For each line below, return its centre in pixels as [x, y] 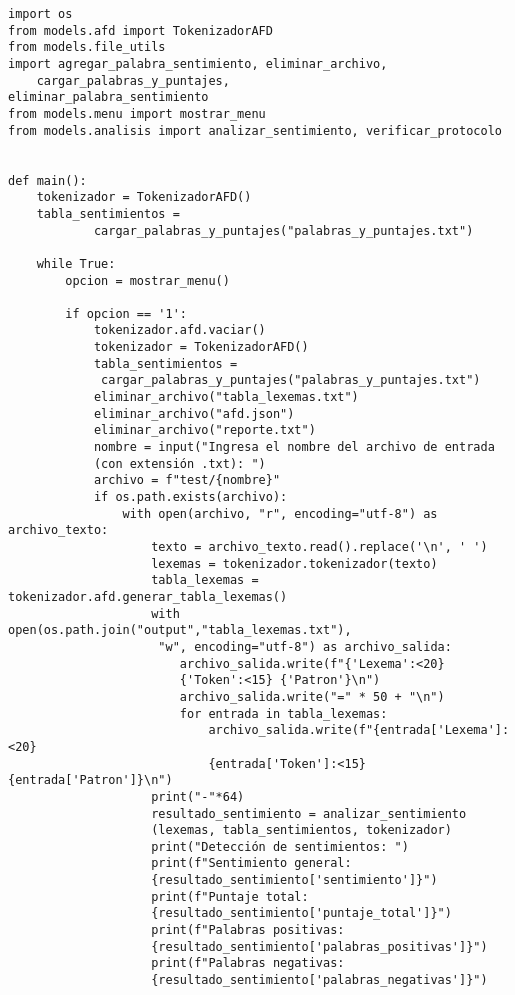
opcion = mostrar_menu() [147, 280]
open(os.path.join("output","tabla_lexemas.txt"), [180, 630]
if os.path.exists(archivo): [190, 497]
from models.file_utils [87, 47]
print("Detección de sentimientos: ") [280, 846]
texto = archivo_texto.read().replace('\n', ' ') [319, 547]
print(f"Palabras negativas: [248, 963]
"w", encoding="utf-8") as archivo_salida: [305, 646]
